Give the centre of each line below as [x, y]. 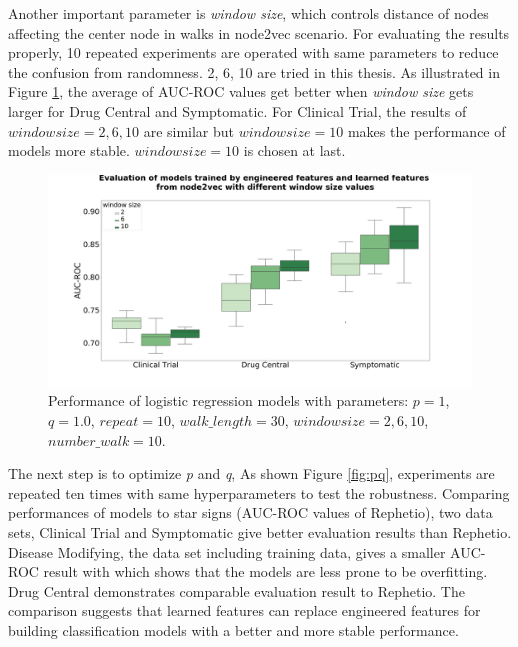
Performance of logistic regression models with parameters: [228, 400]
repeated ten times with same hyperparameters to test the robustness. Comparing [259, 492]
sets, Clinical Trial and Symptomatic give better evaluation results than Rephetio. [260, 531]
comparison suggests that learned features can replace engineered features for [244, 610]
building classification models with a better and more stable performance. [233, 629]
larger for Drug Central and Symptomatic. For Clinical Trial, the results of [237, 110]
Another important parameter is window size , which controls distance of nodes [248, 13]
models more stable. [69, 150]
